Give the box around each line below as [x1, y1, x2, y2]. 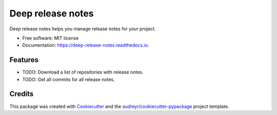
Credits [9, 90, 34, 99]
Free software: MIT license [22, 35, 79, 41]
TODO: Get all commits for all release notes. [22, 76, 115, 82]
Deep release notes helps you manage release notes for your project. [9, 26, 156, 32]
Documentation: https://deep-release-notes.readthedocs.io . [22, 42, 149, 48]
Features [9, 55, 38, 64]
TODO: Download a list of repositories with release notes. [22, 69, 144, 75]
